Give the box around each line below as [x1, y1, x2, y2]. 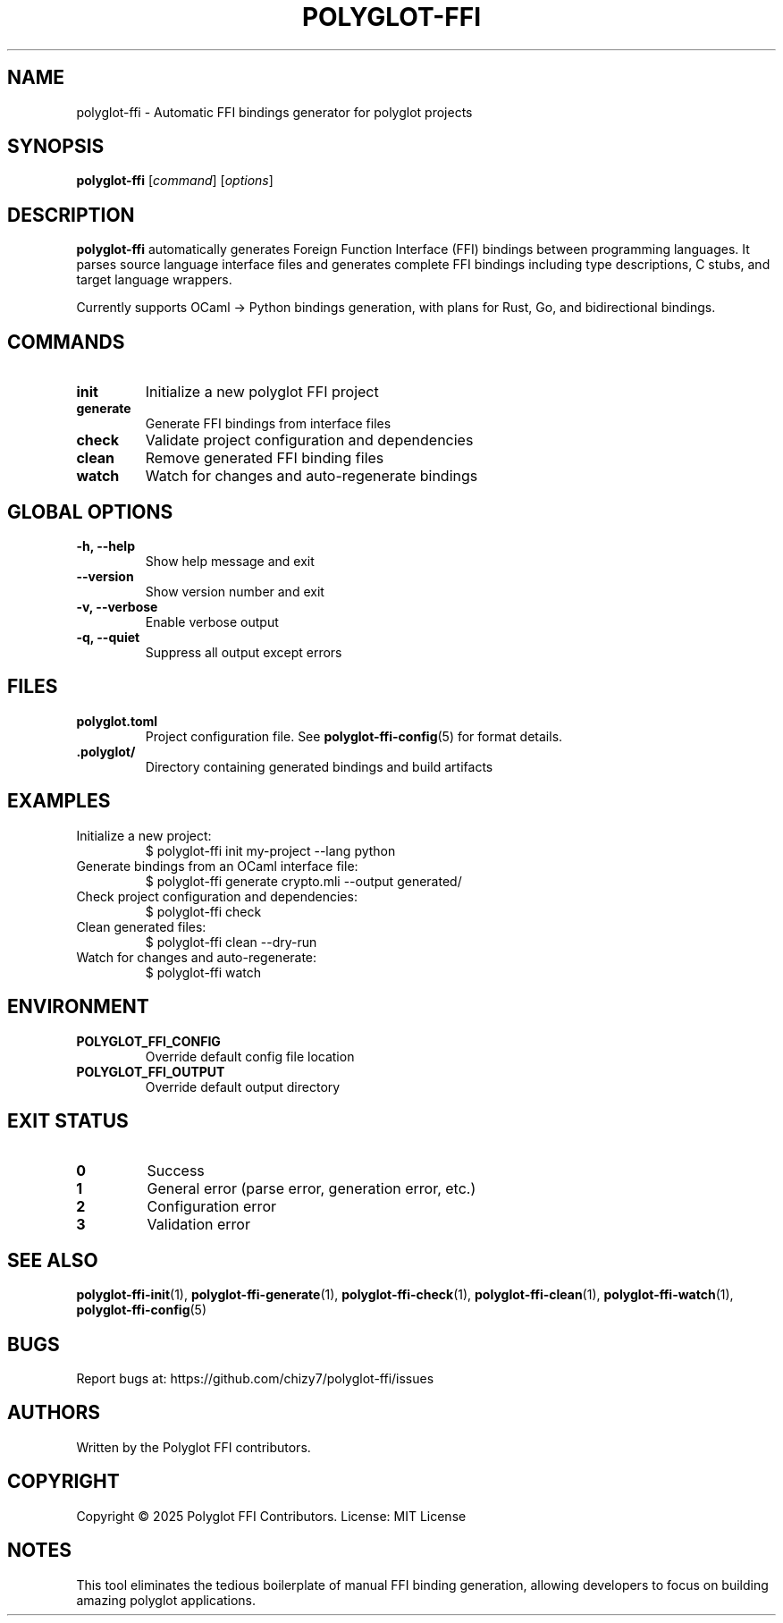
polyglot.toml [76, 713, 158, 729]
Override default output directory [145, 1078, 341, 1095]
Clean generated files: [76, 918, 206, 934]
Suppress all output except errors [145, 644, 342, 660]
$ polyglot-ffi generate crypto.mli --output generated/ [145, 873, 462, 889]
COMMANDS [7, 330, 125, 353]
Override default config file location [145, 1048, 355, 1064]
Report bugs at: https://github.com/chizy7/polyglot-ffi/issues [76, 1371, 434, 1387]
